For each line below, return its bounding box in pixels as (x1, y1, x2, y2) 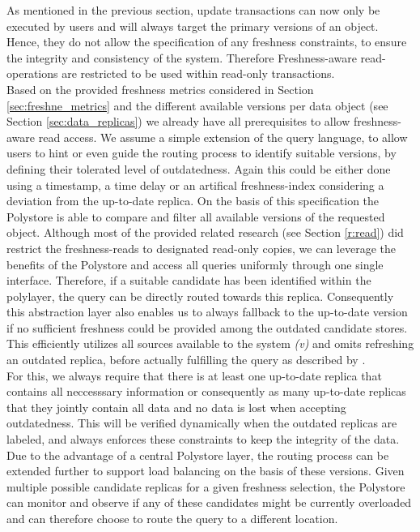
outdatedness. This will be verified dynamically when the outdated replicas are (6, 414, 397, 431)
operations (6, 65, 58, 82)
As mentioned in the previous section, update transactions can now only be (6, 2, 380, 18)
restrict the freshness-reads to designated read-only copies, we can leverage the (6, 239, 396, 256)
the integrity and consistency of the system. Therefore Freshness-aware (6, 49, 357, 66)
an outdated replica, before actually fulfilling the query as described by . (6, 351, 366, 368)
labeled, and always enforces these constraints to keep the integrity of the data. (6, 431, 400, 448)
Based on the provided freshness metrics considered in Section (6, 80, 314, 97)
